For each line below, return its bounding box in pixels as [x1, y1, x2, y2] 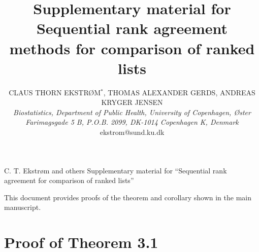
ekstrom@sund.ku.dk [100, 127, 165, 137]
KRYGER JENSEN [101, 97, 163, 107]
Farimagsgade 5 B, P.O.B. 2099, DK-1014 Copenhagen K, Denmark [25, 117, 239, 127]
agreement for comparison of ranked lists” [4, 175, 134, 186]
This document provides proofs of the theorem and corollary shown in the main [4, 192, 252, 202]
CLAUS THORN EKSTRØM [9, 87, 101, 97]
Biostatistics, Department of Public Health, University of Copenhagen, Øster [13, 106, 251, 117]
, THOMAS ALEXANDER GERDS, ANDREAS [103, 87, 255, 97]
